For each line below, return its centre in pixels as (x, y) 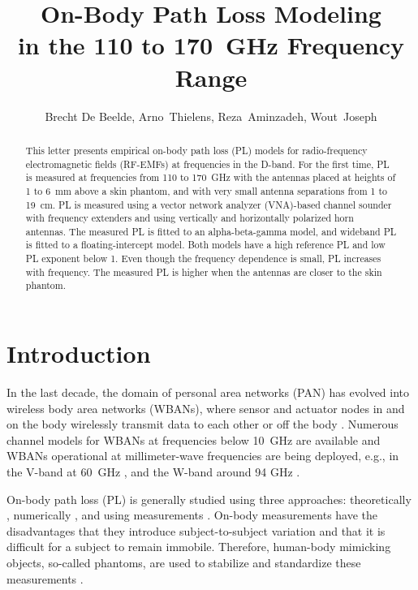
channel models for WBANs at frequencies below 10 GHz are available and (194, 439)
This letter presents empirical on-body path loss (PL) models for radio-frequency (196, 150)
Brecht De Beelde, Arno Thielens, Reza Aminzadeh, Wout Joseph (211, 116)
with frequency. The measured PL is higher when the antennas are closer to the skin (204, 271)
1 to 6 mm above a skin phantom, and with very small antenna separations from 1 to (207, 190)
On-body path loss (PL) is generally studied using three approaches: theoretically (209, 499)
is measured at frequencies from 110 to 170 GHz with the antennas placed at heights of (211, 177)
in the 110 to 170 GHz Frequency (211, 45)
